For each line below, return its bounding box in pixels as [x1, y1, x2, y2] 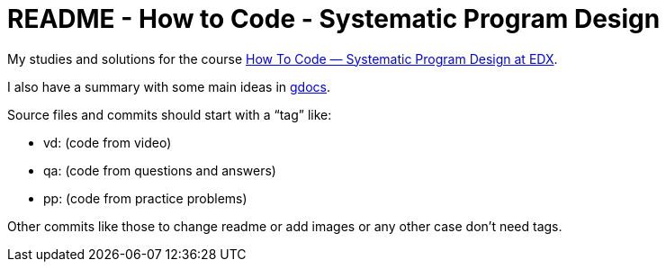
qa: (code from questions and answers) [43, 162, 276, 178]
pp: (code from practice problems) [43, 190, 247, 206]
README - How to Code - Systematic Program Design [7, 4, 661, 34]
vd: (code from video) [43, 134, 172, 150]
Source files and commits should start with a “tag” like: [7, 106, 332, 122]
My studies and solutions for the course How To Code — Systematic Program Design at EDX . [7, 50, 558, 67]
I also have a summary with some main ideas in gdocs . [7, 78, 331, 94]
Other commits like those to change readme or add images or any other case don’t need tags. [7, 218, 562, 234]
